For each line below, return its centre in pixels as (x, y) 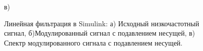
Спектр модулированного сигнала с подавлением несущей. (93, 42)
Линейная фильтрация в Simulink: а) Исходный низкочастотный (102, 23)
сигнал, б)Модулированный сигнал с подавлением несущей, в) (100, 33)
